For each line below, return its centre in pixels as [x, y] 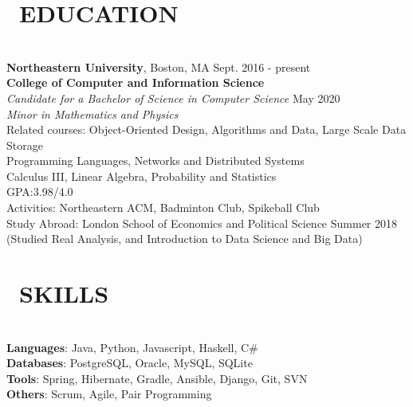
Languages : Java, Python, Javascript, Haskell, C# [132, 347]
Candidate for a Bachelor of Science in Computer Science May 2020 [173, 98]
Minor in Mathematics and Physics [92, 113]
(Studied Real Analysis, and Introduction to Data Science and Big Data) [185, 239]
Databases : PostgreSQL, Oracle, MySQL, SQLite [130, 363]
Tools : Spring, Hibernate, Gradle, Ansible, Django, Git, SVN [157, 378]
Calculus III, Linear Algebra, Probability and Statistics [142, 176]
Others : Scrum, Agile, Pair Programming [109, 394]
